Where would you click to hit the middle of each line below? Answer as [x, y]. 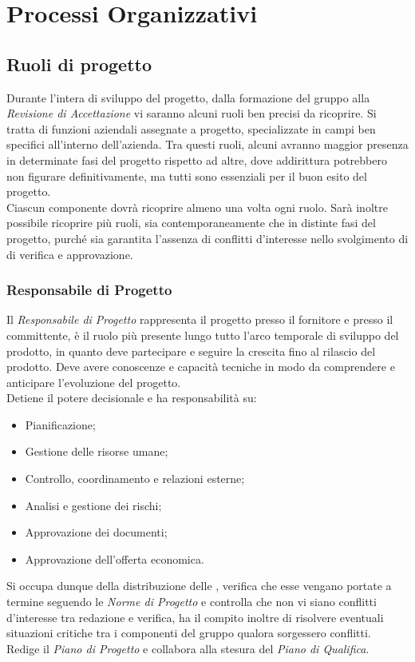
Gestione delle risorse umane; [97, 451]
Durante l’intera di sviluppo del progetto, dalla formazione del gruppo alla [188, 97]
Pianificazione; [60, 424]
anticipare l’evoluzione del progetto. [94, 382]
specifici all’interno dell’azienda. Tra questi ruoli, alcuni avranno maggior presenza [207, 144]
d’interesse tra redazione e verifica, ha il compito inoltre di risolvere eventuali [195, 617]
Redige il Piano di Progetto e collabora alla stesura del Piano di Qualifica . [188, 648]
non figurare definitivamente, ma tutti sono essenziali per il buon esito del [187, 175]
